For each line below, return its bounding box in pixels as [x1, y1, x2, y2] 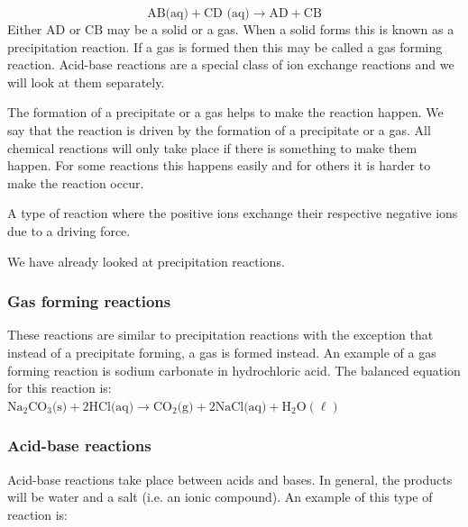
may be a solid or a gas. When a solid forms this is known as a [106, 20, 454, 38]
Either [7, 20, 42, 38]
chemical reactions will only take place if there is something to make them [7, 138, 418, 157]
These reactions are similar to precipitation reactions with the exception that [7, 325, 434, 344]
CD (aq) [203, 7, 250, 20]
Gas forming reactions [7, 290, 171, 313]
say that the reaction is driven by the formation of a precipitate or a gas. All [7, 120, 431, 139]
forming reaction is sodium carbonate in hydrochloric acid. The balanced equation [7, 360, 461, 379]
